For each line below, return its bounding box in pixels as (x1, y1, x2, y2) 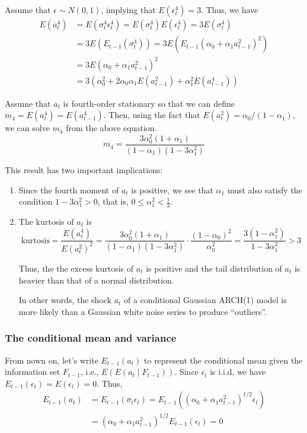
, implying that (101, 4, 156, 15)
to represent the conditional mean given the (144, 354, 303, 366)
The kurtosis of (18, 215, 74, 227)
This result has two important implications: (5, 163, 163, 176)
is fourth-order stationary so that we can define (63, 97, 235, 109)
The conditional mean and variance (5, 330, 177, 345)
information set (5, 365, 60, 378)
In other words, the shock (18, 294, 111, 306)
